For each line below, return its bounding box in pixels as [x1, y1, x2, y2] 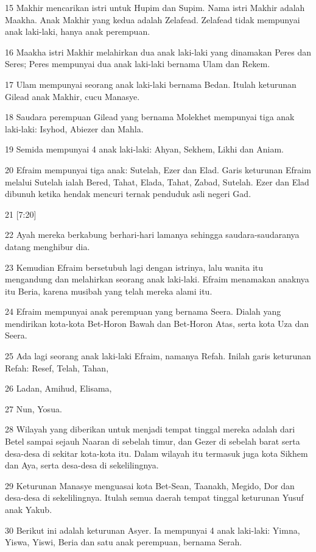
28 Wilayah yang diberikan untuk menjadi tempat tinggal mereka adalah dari [5, 423, 295, 436]
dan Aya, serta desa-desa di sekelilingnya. [5, 459, 159, 471]
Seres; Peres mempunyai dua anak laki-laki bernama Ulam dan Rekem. [5, 57, 270, 70]
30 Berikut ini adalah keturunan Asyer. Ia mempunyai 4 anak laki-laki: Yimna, [5, 523, 300, 536]
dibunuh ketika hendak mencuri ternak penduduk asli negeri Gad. [5, 187, 251, 200]
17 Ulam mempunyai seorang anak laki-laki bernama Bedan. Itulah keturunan [5, 77, 297, 90]
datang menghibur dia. [5, 240, 90, 253]
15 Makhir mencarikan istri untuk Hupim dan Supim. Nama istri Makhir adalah [5, 1, 305, 13]
